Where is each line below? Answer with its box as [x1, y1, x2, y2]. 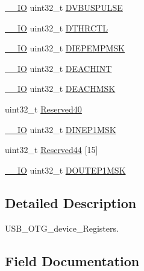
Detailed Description [5, 193, 137, 212]
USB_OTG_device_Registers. [5, 221, 119, 234]
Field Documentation [5, 251, 140, 270]
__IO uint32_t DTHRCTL [5, 21, 108, 34]
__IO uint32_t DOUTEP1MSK [5, 163, 126, 176]
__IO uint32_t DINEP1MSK [5, 123, 116, 135]
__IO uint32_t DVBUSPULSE [5, 1, 123, 13]
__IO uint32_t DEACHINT [5, 62, 112, 74]
